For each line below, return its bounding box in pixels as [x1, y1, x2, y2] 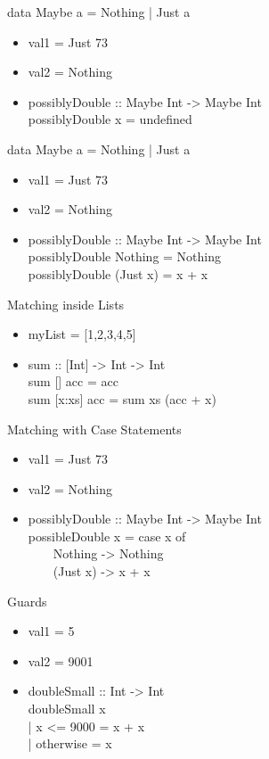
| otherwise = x [28, 734, 112, 753]
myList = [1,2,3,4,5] [28, 325, 136, 343]
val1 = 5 [28, 622, 75, 640]
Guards [7, 591, 47, 610]
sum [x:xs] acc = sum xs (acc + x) [28, 389, 216, 408]
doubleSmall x [28, 699, 106, 718]
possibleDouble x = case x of [28, 526, 186, 545]
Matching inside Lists [7, 294, 125, 313]
